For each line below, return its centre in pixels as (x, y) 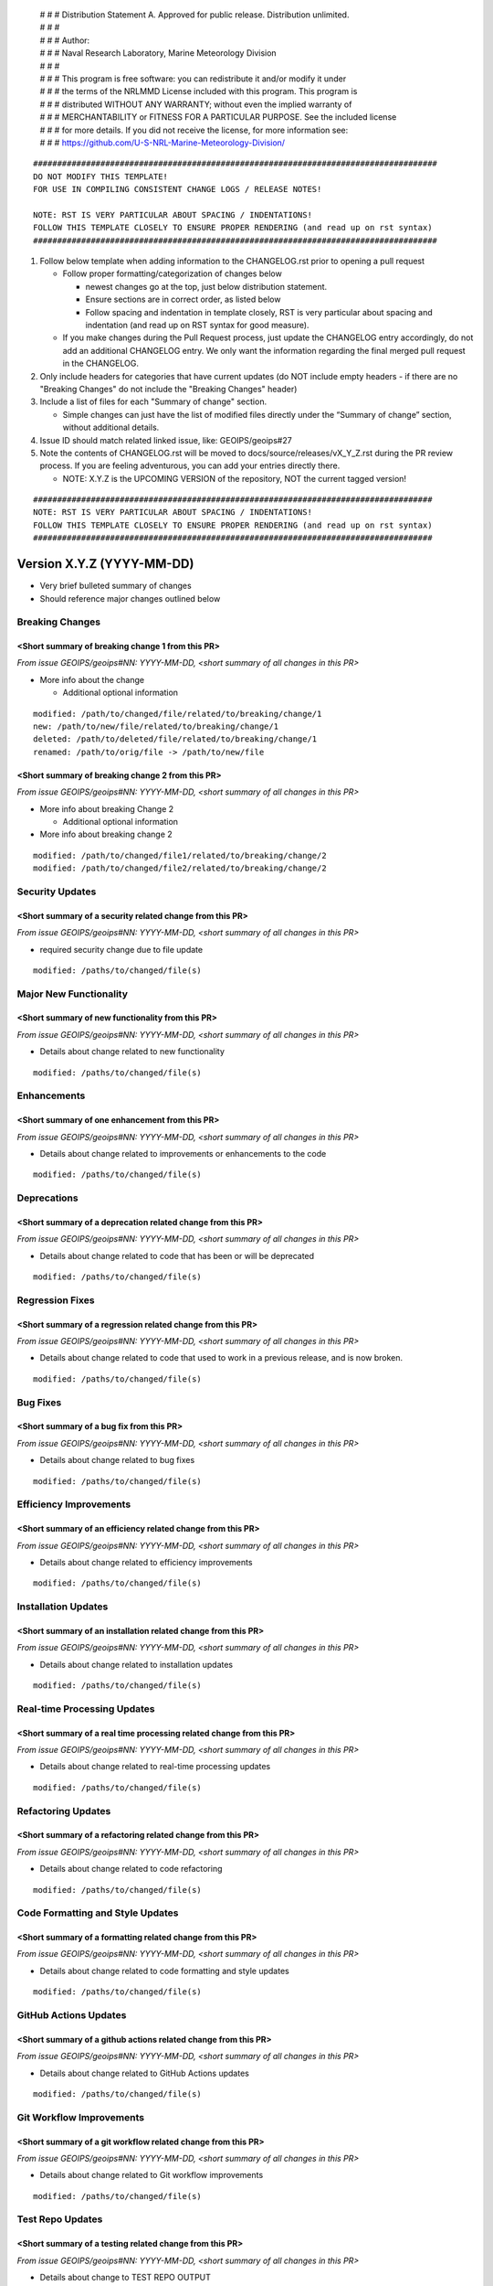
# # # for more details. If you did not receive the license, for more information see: (194, 130)
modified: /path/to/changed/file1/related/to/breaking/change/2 (180, 855)
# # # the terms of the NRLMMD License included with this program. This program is (199, 91)
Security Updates (57, 892)
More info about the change (92, 679)
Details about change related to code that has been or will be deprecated (177, 1255)
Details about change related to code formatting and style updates (164, 1971)
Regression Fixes (56, 1300)
